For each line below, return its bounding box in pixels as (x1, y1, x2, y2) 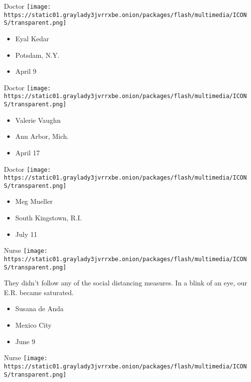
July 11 (15, 229, 37, 239)
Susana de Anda (15, 303, 64, 314)
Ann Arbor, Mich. (15, 131, 69, 141)
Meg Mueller (15, 196, 53, 206)
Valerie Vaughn (15, 115, 61, 125)
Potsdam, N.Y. (15, 50, 60, 60)
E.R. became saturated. (4, 287, 74, 297)
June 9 (15, 336, 35, 346)
